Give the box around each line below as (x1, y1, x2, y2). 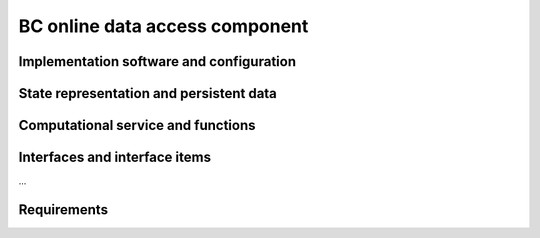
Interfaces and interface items (18, 149, 212, 166)
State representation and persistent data (18, 85, 277, 102)
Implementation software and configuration (18, 53, 297, 70)
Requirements (18, 201, 109, 218)
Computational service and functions (18, 117, 256, 134)
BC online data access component (18, 15, 309, 37)
